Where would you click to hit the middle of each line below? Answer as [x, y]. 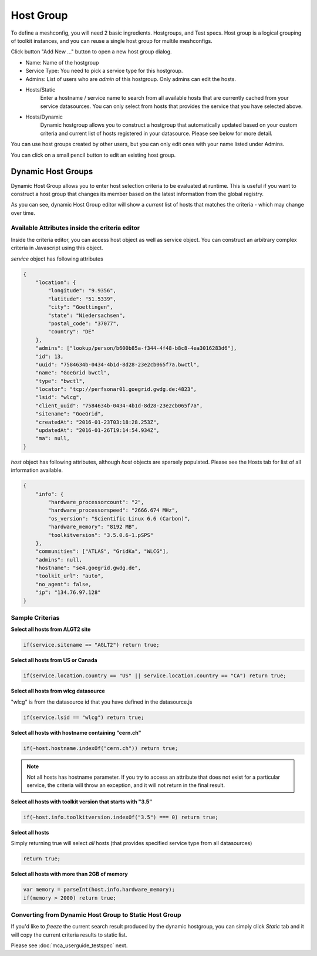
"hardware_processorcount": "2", [96, 502]
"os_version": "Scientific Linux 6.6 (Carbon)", [119, 518]
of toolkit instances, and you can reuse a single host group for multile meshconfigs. [112, 40]
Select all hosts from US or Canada [54, 660]
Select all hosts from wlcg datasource [58, 691]
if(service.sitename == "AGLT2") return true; [91, 645]
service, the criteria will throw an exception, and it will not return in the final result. [126, 785]
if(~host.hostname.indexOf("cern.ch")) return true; [101, 748]
